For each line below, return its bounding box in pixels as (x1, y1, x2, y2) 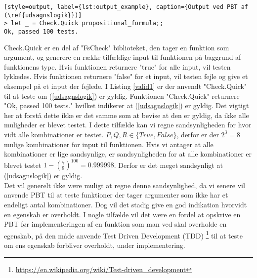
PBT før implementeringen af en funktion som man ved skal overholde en (4, 219, 227, 229)
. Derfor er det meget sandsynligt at (114, 159, 223, 170)
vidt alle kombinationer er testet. (4, 129, 104, 139)
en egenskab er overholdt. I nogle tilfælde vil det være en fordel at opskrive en (4, 209, 241, 219)
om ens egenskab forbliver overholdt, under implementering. (4, 240, 185, 250)
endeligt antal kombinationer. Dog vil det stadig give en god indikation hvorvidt (4, 199, 247, 210)
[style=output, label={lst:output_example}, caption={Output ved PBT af (4, 3, 248, 10)
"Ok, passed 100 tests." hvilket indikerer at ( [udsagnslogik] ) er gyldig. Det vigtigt (4, 100, 249, 111)
